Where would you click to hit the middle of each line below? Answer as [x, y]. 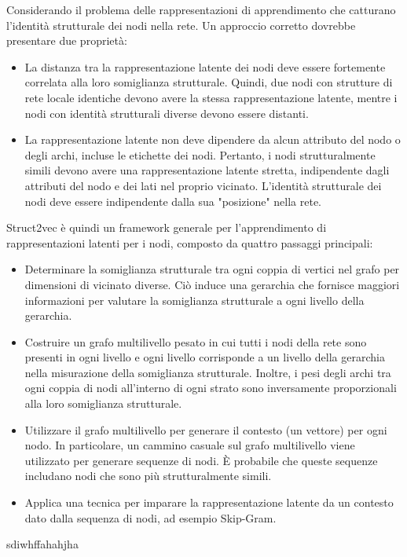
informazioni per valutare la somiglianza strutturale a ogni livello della [194, 300]
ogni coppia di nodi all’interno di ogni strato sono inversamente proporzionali [211, 388]
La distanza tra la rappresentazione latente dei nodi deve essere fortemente [205, 66]
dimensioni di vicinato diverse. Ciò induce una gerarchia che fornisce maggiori [212, 284]
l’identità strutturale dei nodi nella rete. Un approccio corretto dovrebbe [181, 25]
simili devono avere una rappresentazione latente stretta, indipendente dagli [207, 170]
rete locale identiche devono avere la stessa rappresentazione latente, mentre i [211, 97]
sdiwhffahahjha [42, 544]
